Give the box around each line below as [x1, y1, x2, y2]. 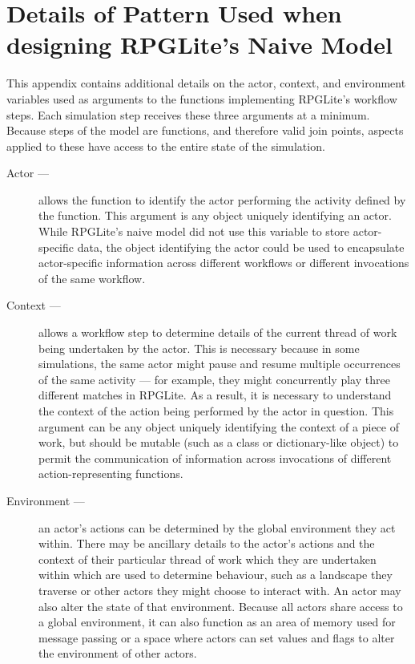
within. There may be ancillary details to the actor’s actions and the [38, 535, 375, 552]
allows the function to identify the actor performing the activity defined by [38, 191, 406, 208]
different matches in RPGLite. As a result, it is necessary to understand [38, 387, 392, 403]
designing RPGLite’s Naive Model [6, 28, 393, 61]
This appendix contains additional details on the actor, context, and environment [6, 75, 406, 91]
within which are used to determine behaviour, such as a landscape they [38, 566, 393, 583]
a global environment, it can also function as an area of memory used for [38, 613, 396, 630]
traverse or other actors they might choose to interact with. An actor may [38, 581, 401, 598]
